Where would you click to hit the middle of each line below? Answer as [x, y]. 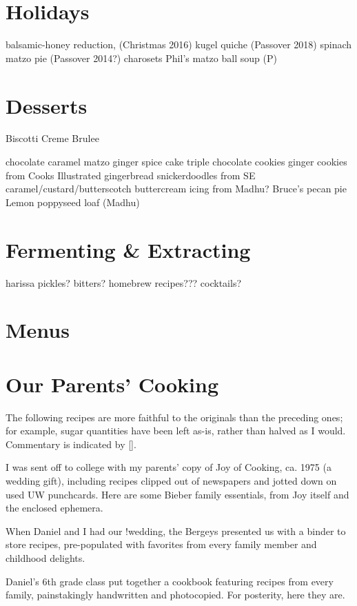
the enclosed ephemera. [54, 508]
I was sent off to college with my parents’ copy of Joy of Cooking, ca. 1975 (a [169, 467]
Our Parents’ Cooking [112, 384]
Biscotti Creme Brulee [52, 138]
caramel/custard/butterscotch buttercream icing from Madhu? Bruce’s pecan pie [176, 189]
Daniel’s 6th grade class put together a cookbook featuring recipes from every [170, 581]
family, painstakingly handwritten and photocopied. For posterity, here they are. [175, 595]
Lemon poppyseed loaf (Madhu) [73, 202]
